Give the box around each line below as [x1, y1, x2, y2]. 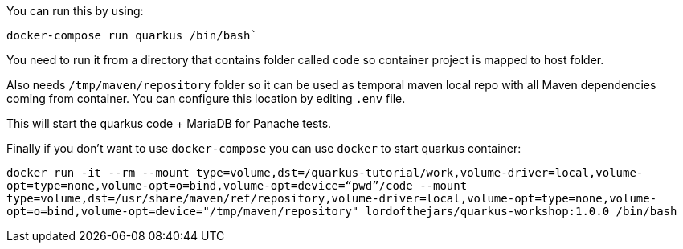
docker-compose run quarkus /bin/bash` [6, 29, 257, 42]
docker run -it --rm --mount [6, 166, 190, 179]
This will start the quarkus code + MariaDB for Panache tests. [6, 116, 332, 130]
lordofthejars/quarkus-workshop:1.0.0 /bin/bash [365, 205, 677, 218]
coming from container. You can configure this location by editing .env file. [6, 92, 406, 105]
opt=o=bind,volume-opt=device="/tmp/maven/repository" [6, 205, 359, 218]
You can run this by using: [6, 4, 144, 18]
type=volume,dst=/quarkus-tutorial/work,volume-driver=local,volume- [196, 166, 644, 179]
